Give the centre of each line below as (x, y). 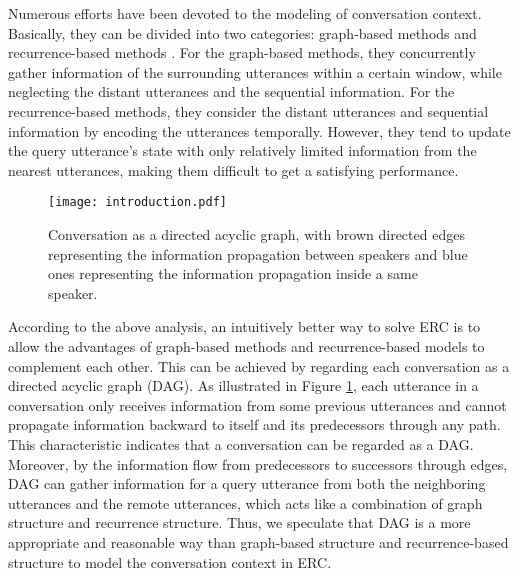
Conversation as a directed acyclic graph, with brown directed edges (256, 234)
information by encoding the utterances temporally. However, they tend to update (259, 130)
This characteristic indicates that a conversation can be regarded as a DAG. (241, 443)
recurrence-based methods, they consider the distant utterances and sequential (248, 110)
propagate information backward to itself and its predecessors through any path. (254, 424)
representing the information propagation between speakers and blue (258, 253)
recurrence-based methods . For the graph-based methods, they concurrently (242, 52)
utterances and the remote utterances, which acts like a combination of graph (245, 502)
